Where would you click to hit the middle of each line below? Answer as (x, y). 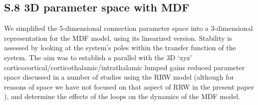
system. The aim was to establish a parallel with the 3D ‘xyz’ (98, 57)
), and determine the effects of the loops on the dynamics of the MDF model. (122, 96)
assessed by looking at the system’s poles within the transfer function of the (120, 48)
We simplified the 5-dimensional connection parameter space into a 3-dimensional (129, 28)
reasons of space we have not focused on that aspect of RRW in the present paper (129, 86)
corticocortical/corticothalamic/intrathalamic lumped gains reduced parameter (125, 67)
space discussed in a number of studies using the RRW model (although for (119, 77)
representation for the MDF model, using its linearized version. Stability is (118, 38)
